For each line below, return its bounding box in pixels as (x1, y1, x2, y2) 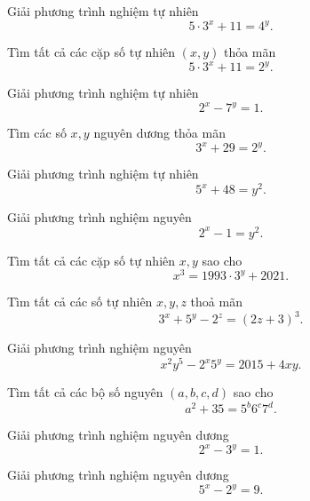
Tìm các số (7, 123, 67, 142)
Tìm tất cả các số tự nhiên (7, 292, 153, 311)
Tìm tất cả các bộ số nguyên (7, 383, 163, 402)
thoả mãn (190, 292, 242, 311)
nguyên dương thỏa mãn (93, 123, 226, 142)
